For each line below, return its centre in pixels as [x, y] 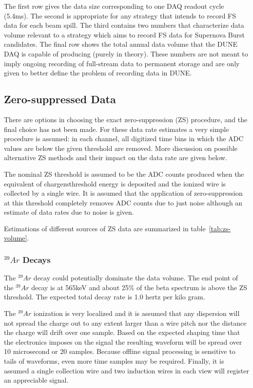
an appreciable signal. [36, 380]
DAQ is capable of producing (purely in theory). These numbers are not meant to [126, 53]
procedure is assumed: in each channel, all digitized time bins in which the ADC [124, 139]
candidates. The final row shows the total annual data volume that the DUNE [121, 44]
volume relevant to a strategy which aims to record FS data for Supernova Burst [124, 34]
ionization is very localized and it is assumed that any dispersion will [136, 313]
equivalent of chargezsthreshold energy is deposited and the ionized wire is [115, 183]
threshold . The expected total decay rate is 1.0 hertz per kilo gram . [105, 297]
